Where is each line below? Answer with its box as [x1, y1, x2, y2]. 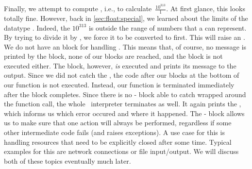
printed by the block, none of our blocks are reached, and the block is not [4, 51, 223, 61]
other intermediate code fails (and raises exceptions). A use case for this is [4, 127, 225, 137]
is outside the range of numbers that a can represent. [88, 22, 247, 33]
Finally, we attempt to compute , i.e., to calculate [4, 3, 152, 14]
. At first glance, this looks [166, 3, 245, 14]
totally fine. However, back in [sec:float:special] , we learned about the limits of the [4, 13, 248, 23]
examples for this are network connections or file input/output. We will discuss [4, 146, 239, 156]
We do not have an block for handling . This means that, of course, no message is [4, 41, 247, 51]
